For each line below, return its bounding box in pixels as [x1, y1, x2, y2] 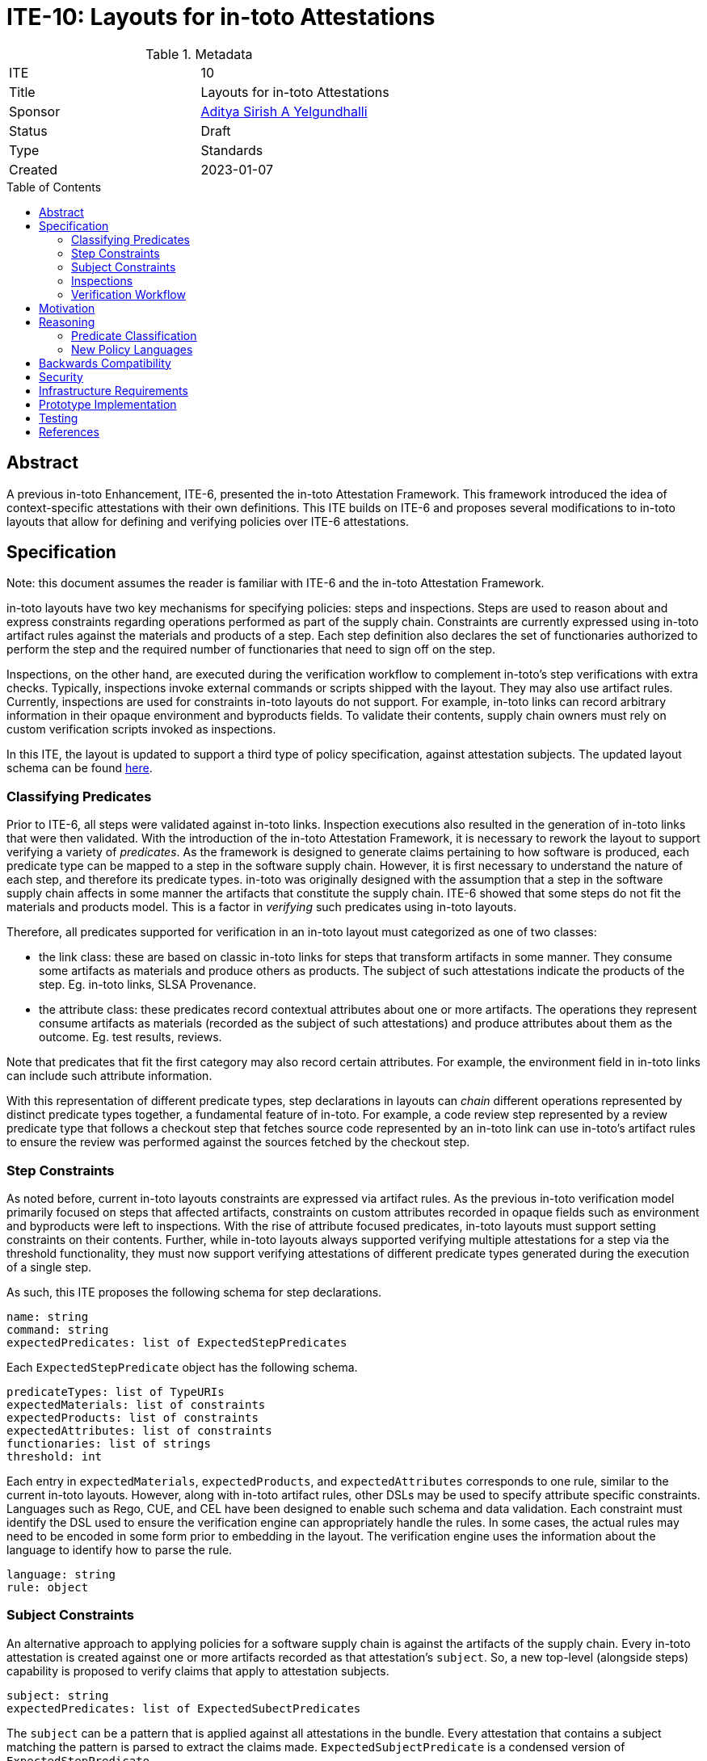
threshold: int [6, 1449, 103, 1463]
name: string [6, 1309, 89, 1323]
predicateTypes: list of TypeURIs [6, 1385, 225, 1398]
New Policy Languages [71, 342, 193, 356]
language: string [6, 1567, 116, 1581]
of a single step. [6, 1259, 92, 1274]
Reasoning [39, 314, 95, 329]
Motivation [39, 301, 95, 315]
